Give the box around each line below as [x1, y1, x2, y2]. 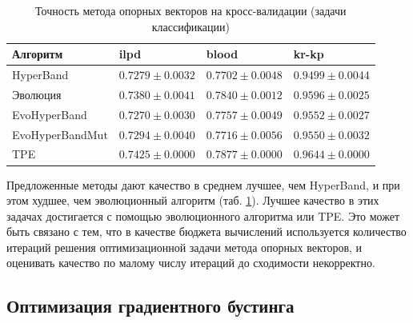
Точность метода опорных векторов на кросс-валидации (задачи [35, 2, 347, 18]
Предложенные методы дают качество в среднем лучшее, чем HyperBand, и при [6, 176, 400, 193]
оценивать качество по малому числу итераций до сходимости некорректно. [6, 254, 375, 271]
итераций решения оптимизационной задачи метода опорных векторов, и [6, 238, 363, 255]
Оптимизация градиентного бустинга [6, 293, 295, 318]
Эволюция [12, 86, 62, 102]
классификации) [151, 18, 230, 34]
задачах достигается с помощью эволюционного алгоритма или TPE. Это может [6, 207, 400, 224]
